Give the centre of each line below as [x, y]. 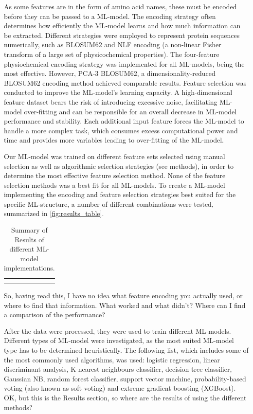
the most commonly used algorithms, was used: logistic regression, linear [112, 359]
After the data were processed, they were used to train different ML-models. [117, 331]
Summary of [29, 230]
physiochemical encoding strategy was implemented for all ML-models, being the [124, 63]
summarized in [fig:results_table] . [54, 213]
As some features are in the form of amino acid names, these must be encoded [120, 6]
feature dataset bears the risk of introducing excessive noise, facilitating [111, 101]
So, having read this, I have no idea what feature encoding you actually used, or [123, 296]
